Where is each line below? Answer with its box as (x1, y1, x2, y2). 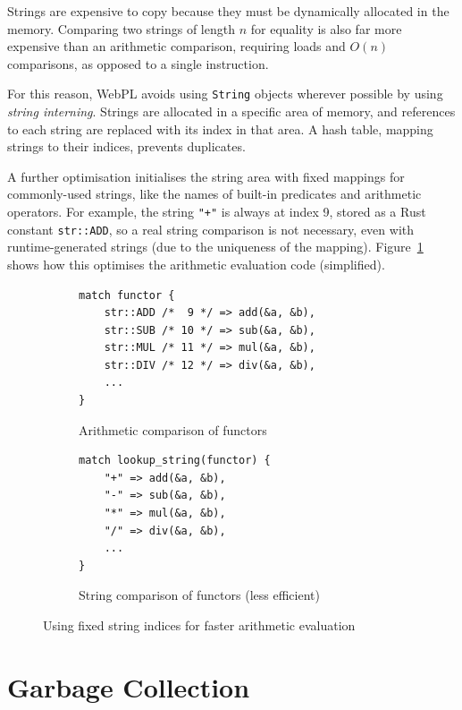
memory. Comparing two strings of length (7, 19, 235, 38)
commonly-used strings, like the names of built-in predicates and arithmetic (7, 184, 422, 203)
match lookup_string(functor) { (79, 454, 271, 467)
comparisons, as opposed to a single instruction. (7, 54, 269, 73)
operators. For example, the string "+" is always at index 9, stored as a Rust (7, 202, 426, 220)
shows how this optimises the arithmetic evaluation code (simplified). (7, 254, 385, 273)
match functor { (79, 288, 175, 302)
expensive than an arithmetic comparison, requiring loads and (7, 37, 346, 56)
